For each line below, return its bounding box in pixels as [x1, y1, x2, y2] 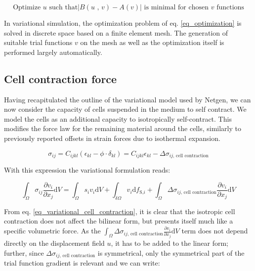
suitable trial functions [4, 37, 73, 47]
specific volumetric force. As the [4, 226, 101, 236]
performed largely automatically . [4, 46, 102, 57]
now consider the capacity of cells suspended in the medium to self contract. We [4, 104, 247, 114]
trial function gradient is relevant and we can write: [4, 258, 160, 268]
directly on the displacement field [4, 238, 105, 248]
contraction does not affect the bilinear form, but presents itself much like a [4, 216, 233, 226]
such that [49, 4, 78, 11]
